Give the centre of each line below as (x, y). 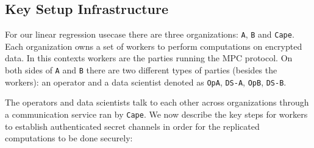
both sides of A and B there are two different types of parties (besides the (141, 70)
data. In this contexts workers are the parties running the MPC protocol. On (149, 58)
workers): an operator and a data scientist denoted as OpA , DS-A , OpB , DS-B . (146, 82)
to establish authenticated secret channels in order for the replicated (132, 126)
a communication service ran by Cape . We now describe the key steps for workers (156, 114)
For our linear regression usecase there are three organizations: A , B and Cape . (150, 34)
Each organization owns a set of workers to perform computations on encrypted (154, 46)
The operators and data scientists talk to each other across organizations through (157, 102)
